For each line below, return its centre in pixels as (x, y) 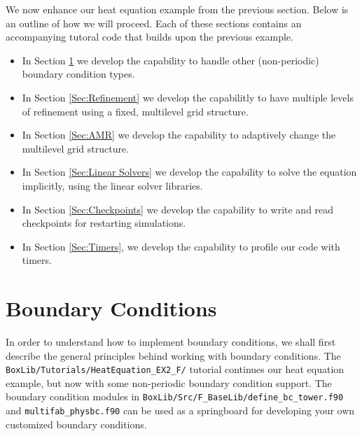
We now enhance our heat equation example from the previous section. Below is (177, 9)
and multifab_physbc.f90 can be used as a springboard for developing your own (180, 410)
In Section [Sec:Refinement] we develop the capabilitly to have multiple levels (188, 97)
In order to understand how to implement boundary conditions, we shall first (171, 342)
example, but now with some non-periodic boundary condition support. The (169, 382)
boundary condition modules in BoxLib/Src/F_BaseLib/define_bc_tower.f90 (175, 396)
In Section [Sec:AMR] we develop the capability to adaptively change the (179, 135)
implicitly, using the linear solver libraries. (112, 185)
